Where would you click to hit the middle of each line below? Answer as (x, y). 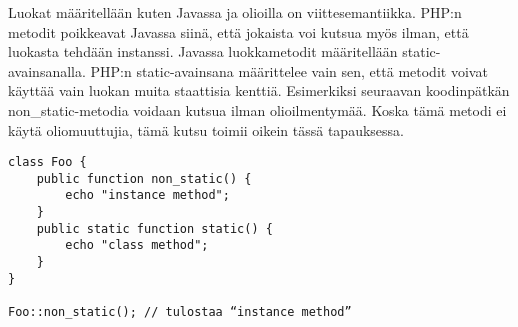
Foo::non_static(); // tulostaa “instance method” (180, 312)
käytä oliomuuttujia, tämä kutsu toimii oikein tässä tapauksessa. (206, 129)
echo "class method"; (137, 245)
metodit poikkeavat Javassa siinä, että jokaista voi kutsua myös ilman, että (238, 31)
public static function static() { (154, 228)
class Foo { (47, 162)
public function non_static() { (144, 178)
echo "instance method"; (147, 195)
